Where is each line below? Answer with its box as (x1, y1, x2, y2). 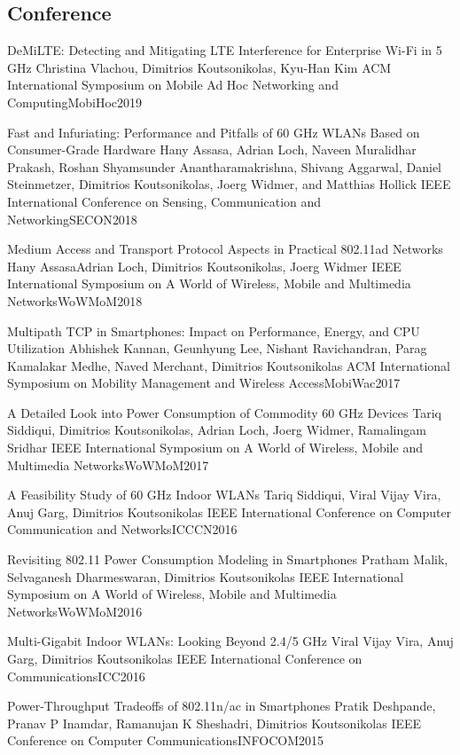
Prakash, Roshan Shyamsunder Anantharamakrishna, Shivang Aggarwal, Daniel (7, 157, 441, 176)
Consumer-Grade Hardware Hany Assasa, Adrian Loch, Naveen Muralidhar (7, 140, 417, 159)
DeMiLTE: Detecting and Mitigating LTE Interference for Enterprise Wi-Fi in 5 (7, 41, 442, 59)
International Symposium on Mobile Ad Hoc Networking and (7, 75, 339, 94)
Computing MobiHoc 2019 (7, 92, 143, 111)
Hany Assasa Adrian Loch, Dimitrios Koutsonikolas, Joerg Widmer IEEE (7, 256, 402, 275)
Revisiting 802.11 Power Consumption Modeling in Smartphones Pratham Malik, (7, 550, 448, 569)
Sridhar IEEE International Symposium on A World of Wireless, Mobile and (7, 438, 423, 457)
